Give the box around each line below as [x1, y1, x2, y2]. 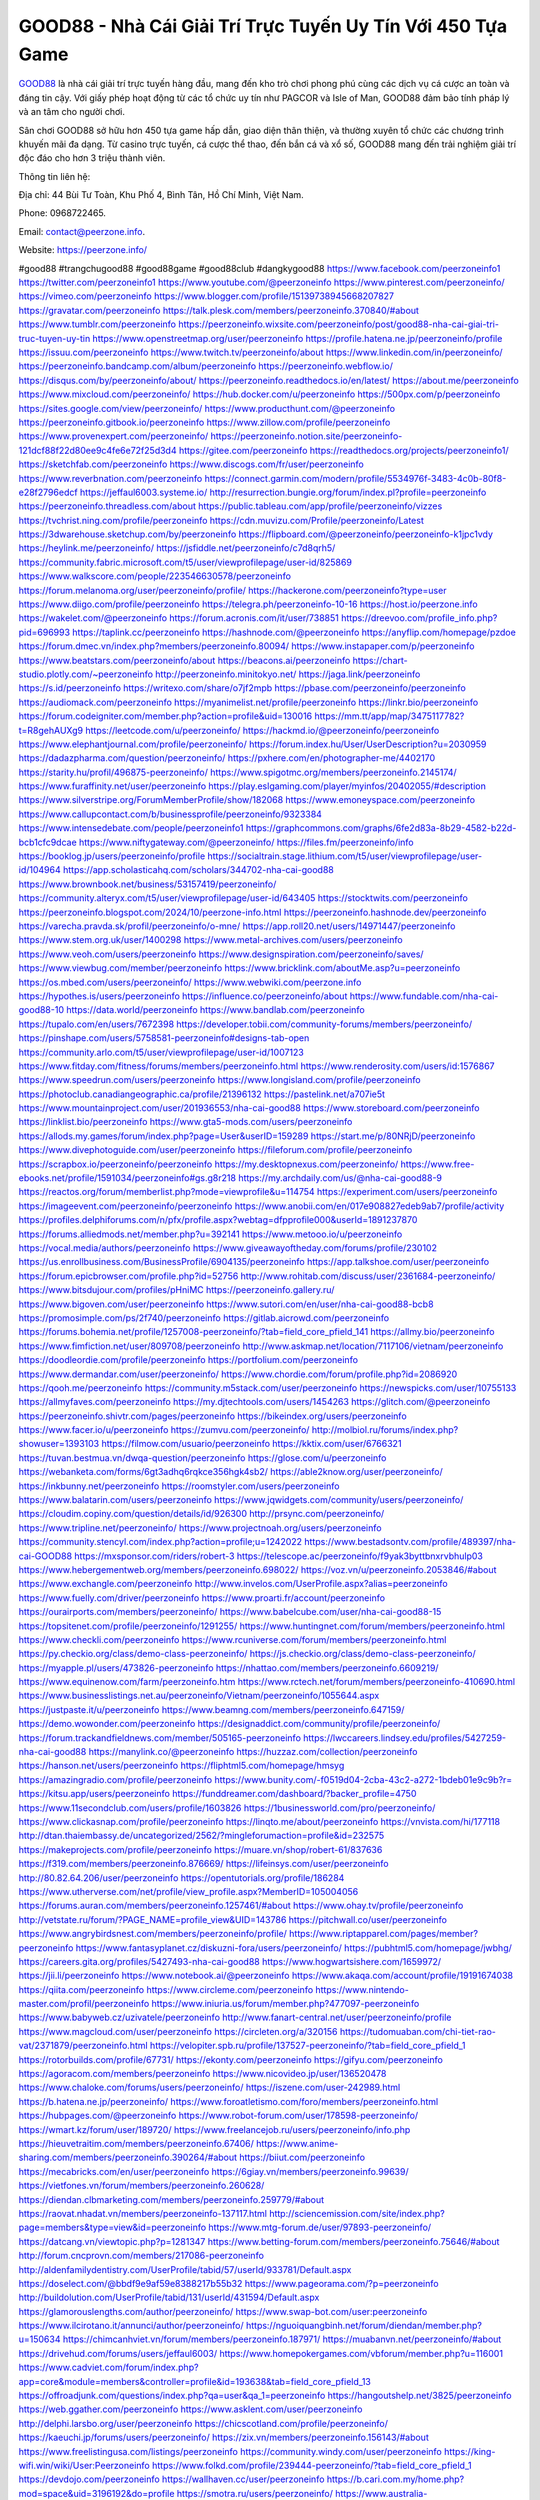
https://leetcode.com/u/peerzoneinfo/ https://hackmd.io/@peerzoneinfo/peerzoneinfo [85, 724, 440, 736]
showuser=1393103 [18, 1438, 100, 1450]
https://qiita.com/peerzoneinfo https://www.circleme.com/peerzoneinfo [18, 1983, 314, 1995]
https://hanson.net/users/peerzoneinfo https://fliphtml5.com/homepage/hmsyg [18, 1760, 345, 1772]
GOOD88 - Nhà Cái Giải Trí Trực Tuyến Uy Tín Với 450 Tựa [18, 15, 508, 37]
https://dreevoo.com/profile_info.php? [340, 612, 498, 624]
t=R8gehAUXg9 [18, 724, 84, 736]
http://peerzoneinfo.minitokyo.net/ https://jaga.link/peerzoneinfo [155, 668, 421, 680]
